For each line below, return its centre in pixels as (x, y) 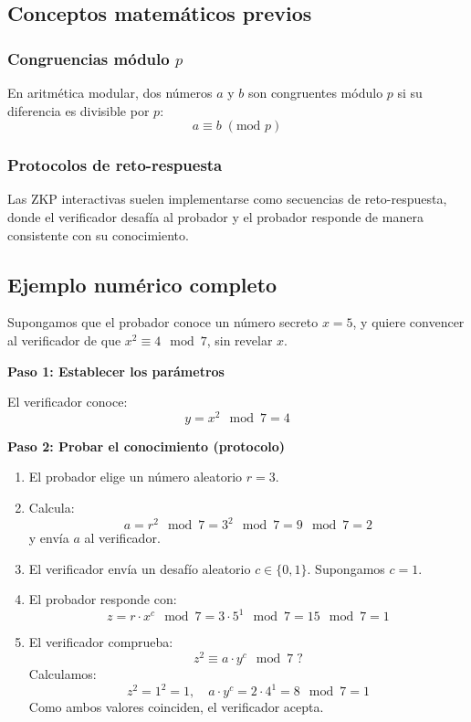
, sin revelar (240, 340)
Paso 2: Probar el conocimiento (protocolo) (147, 446)
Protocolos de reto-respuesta (115, 165)
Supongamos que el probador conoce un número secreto (163, 322)
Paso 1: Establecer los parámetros (116, 371)
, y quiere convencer (408, 322)
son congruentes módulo (315, 92)
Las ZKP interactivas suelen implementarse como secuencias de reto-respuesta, (227, 199)
